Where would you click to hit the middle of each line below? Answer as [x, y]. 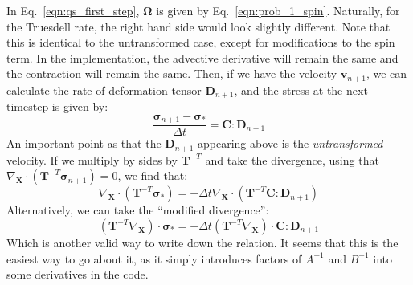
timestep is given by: [57, 106]
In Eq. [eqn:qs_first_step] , [73, 10]
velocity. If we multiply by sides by [92, 159]
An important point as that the [84, 143]
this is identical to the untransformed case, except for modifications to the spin [201, 42]
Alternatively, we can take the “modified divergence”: [138, 210]
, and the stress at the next [301, 90]
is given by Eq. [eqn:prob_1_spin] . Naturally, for [278, 10]
